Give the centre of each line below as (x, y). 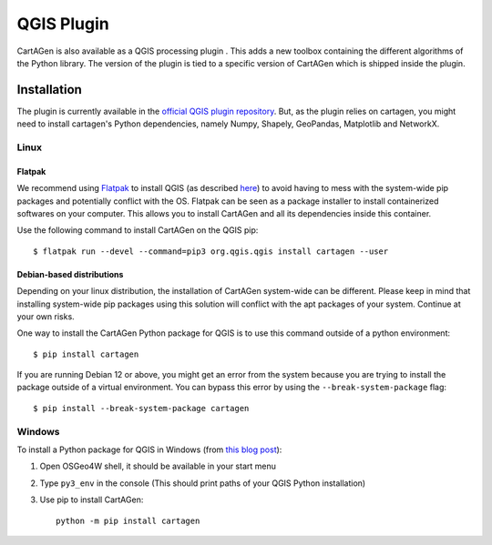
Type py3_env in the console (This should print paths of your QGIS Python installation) (203, 483)
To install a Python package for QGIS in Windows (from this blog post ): (149, 449)
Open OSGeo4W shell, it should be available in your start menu (158, 466)
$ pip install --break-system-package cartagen (141, 408)
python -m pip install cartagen (128, 520)
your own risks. (46, 316)
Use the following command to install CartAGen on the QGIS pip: (138, 230)
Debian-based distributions (70, 274)
